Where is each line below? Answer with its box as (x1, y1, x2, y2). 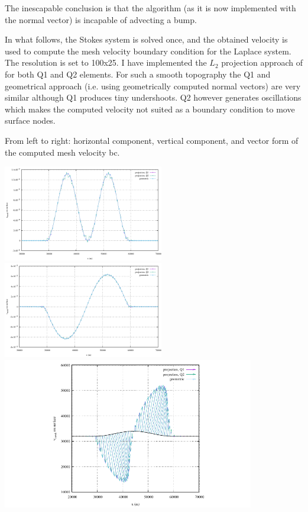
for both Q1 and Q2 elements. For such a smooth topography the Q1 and (5, 67, 271, 80)
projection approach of (221, 56, 303, 69)
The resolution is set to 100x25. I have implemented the (5, 56, 207, 69)
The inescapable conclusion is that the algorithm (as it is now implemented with (5, 2, 296, 14)
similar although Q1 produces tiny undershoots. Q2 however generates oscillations (5, 91, 301, 104)
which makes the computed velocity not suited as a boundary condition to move (5, 102, 295, 115)
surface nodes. (5, 114, 56, 127)
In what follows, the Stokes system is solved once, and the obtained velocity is (5, 33, 288, 46)
